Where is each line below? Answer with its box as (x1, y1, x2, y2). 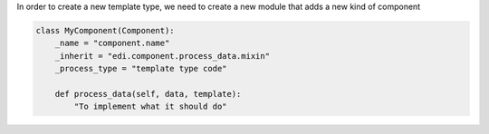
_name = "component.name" (54, 38, 170, 49)
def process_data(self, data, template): (54, 89, 242, 99)
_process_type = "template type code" (54, 63, 227, 74)
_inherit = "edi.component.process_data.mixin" (54, 51, 271, 61)
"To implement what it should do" (73, 101, 227, 112)
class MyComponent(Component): (35, 25, 176, 35)
